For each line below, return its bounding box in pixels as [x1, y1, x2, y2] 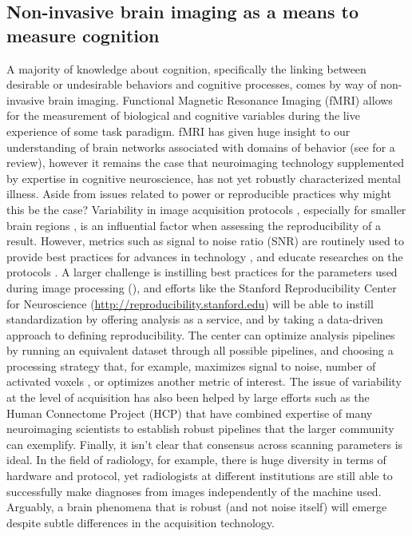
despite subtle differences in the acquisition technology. [6, 514, 275, 530]
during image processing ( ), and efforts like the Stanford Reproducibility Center [6, 279, 397, 296]
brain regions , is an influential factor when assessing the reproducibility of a [6, 216, 381, 233]
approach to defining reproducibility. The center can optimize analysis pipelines [6, 326, 395, 343]
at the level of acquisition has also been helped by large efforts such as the [6, 389, 370, 406]
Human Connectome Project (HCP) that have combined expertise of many [6, 404, 373, 421]
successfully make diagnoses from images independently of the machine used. [6, 482, 382, 499]
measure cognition [6, 22, 160, 47]
